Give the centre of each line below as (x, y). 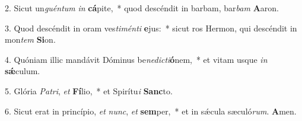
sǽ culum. (23, 71)
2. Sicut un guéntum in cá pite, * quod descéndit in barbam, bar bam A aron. (142, 8)
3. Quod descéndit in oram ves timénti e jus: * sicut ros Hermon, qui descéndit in (151, 28)
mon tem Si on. (30, 39)
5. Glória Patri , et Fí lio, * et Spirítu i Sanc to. (89, 90)
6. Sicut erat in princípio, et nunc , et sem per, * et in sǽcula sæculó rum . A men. (151, 111)
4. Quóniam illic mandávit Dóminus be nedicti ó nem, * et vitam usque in (136, 59)
